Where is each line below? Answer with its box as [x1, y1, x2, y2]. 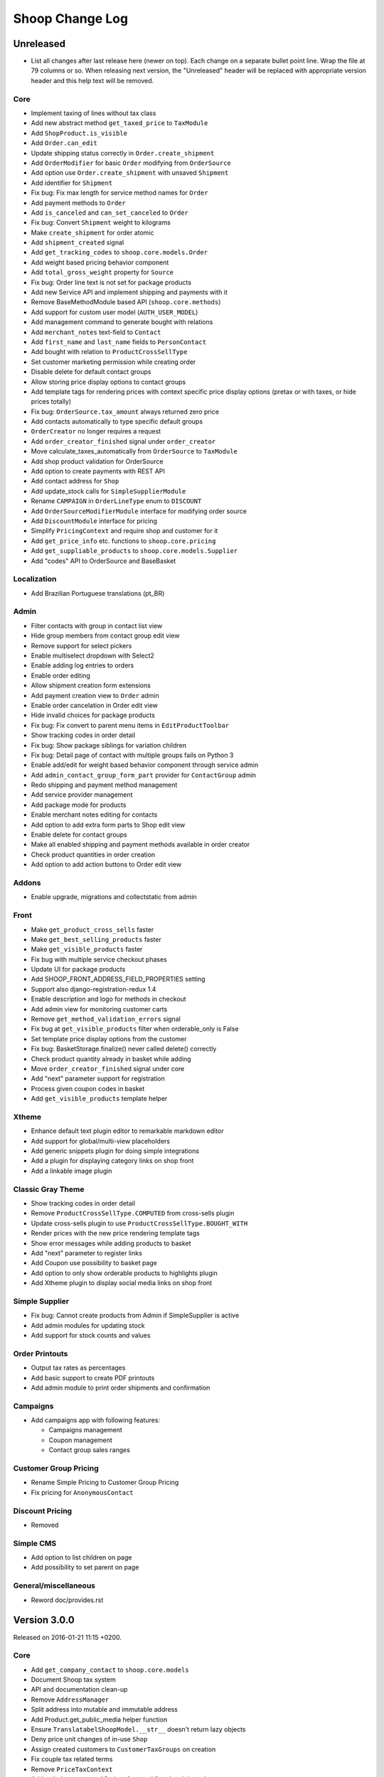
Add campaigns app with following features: [31, 1416, 160, 1424]
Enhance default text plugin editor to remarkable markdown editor [31, 1127, 224, 1135]
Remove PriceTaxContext [31, 1765, 113, 1773]
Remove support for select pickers [31, 641, 132, 650]
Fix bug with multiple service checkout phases [31, 955, 167, 963]
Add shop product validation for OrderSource [31, 457, 164, 466]
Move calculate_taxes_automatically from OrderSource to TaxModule [31, 447, 238, 456]
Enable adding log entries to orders [31, 661, 134, 670]
